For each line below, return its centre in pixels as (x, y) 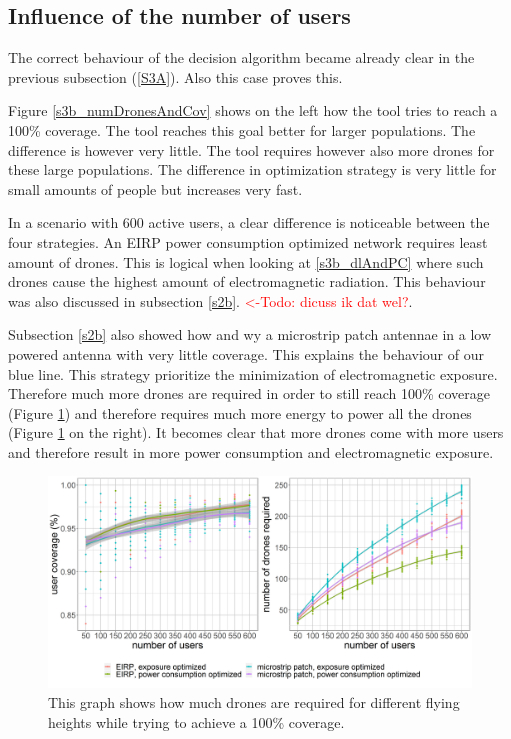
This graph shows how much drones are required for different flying (254, 702)
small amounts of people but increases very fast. (155, 188)
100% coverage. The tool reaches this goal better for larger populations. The (242, 129)
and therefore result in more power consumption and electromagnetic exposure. (251, 451)
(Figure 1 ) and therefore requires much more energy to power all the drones (240, 412)
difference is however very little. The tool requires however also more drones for (251, 149)
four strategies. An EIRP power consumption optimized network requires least (248, 241)
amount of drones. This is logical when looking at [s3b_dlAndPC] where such (246, 261)
